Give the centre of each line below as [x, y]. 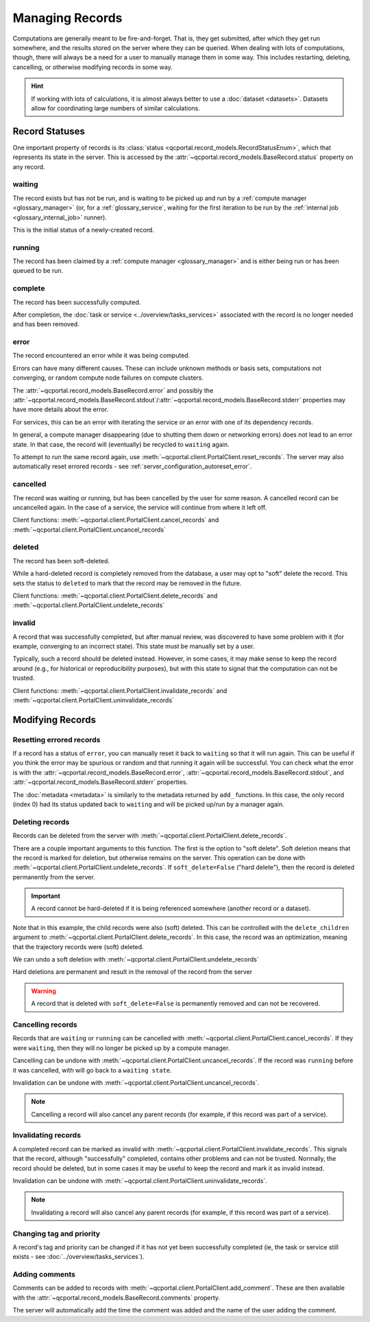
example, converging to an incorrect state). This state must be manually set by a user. [134, 646]
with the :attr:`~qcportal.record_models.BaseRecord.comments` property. [116, 1297]
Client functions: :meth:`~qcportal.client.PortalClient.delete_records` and [115, 596]
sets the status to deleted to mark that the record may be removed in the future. [127, 583]
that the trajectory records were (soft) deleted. [78, 946]
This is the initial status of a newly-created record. [83, 230]
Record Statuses [49, 131]
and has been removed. [46, 324]
